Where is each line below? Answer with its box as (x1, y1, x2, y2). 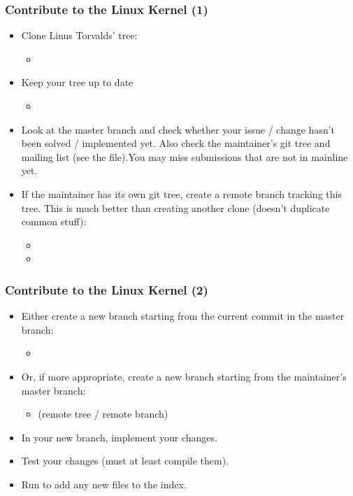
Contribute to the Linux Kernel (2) (5, 281, 208, 298)
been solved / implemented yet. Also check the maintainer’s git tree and (21, 136, 331, 150)
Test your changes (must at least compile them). (21, 453, 229, 468)
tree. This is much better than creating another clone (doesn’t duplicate (21, 200, 330, 215)
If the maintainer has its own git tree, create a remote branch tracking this (21, 186, 342, 201)
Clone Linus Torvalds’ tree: (21, 28, 138, 43)
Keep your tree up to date (21, 75, 134, 90)
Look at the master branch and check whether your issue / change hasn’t (21, 122, 336, 136)
